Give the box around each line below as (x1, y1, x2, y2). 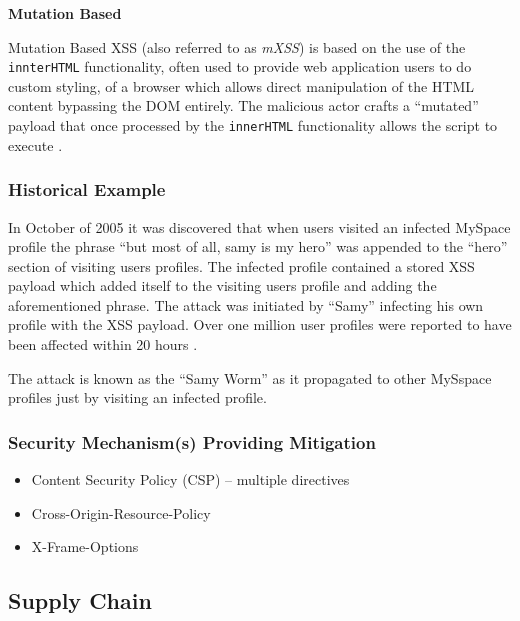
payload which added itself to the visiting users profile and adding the (8, 275, 437, 296)
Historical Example (8, 177, 166, 202)
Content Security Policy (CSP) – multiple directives (31, 469, 350, 490)
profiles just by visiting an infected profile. (8, 387, 267, 408)
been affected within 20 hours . (8, 334, 198, 355)
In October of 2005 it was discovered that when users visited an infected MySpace (8, 216, 511, 237)
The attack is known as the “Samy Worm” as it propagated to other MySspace (8, 367, 492, 388)
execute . (8, 134, 63, 155)
